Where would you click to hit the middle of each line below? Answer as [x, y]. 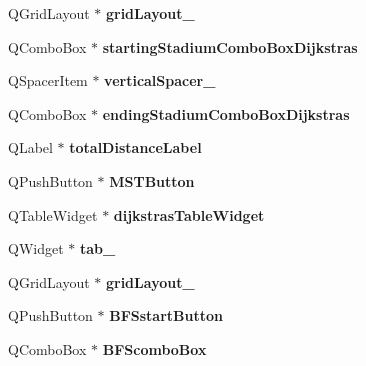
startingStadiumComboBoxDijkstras [230, 46]
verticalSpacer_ [160, 80]
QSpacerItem [48, 80]
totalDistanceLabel [135, 147]
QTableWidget [53, 214]
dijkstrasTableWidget [189, 214]
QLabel [30, 147]
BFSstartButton [166, 315]
